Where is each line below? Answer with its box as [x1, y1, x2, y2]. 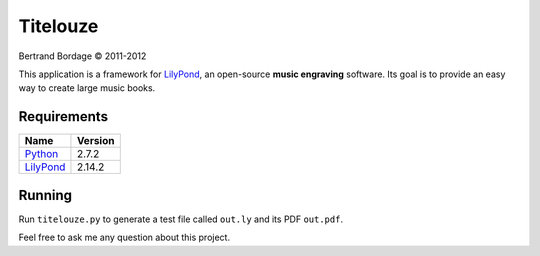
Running [18, 186, 73, 204]
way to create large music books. [18, 82, 156, 94]
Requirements [18, 108, 109, 125]
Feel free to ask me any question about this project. [18, 231, 230, 244]
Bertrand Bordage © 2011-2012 [18, 50, 147, 62]
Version [76, 134, 115, 148]
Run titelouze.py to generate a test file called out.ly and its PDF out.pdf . [18, 213, 344, 225]
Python [24, 147, 59, 161]
